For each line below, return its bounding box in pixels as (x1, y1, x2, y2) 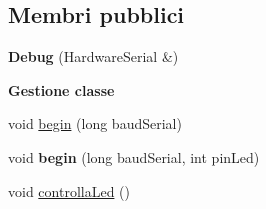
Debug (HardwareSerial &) (8, 46, 179, 67)
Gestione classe (8, 79, 115, 100)
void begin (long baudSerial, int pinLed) (8, 146, 260, 167)
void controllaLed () (8, 180, 130, 201)
